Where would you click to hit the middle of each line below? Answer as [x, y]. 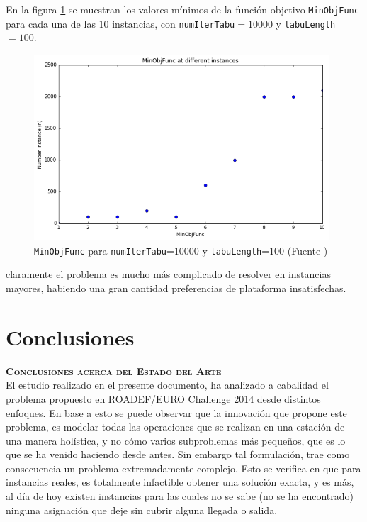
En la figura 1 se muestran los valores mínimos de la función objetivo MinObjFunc [182, 9]
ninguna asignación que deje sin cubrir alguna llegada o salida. [142, 510]
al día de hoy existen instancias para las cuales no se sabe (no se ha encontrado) [180, 496]
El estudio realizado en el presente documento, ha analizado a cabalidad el [167, 385]
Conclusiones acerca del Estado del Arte [114, 371]
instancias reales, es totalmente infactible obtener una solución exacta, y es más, [180, 482]
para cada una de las [51, 23]
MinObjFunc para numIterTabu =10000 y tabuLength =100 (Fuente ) [181, 250]
